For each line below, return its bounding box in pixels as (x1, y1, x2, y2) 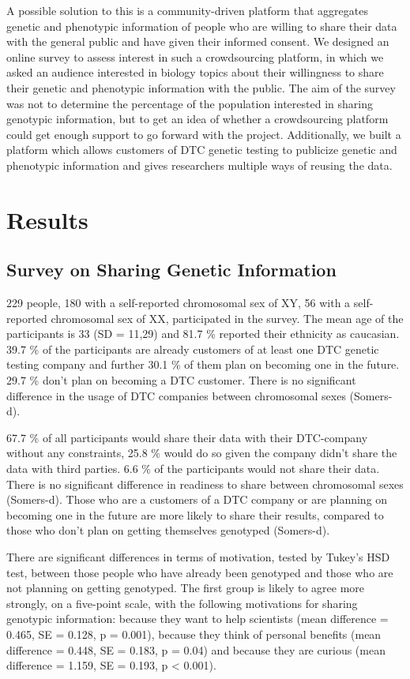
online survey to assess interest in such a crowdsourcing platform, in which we (6, 48, 384, 65)
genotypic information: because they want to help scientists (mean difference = (6, 610, 389, 627)
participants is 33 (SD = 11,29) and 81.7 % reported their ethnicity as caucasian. (6, 325, 400, 342)
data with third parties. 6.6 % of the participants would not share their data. (6, 460, 380, 477)
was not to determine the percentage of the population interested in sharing (6, 95, 373, 111)
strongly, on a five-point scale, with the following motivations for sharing (6, 595, 358, 611)
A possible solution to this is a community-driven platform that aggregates (6, 2, 368, 18)
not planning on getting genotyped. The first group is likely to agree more (6, 580, 364, 596)
